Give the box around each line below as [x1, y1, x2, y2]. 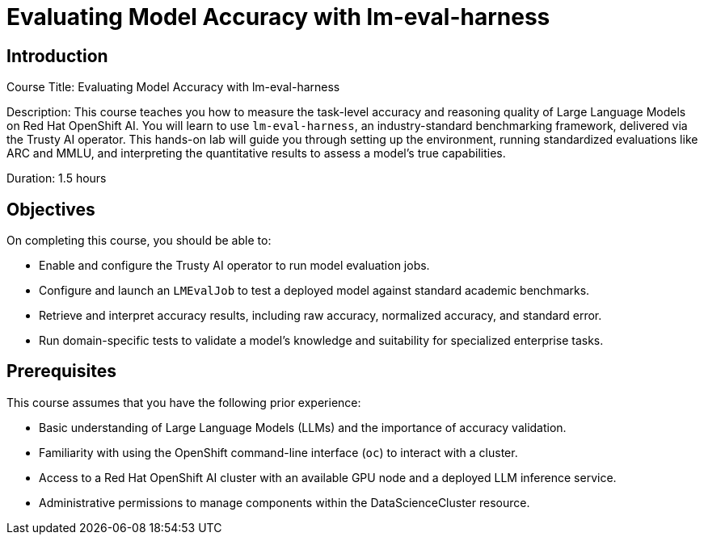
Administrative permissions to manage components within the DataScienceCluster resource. [39, 495, 530, 510]
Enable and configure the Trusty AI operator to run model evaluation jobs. [39, 258, 430, 273]
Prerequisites [6, 361, 116, 382]
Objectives [6, 199, 95, 220]
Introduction [6, 45, 108, 66]
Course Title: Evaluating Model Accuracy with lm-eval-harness [6, 80, 340, 94]
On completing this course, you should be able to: [6, 233, 272, 248]
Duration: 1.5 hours [6, 171, 107, 186]
